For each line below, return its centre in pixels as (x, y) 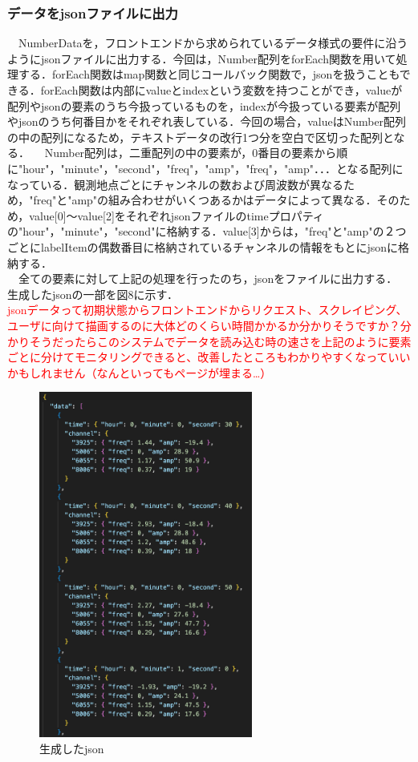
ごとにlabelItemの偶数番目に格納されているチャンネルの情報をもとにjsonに (203, 246)
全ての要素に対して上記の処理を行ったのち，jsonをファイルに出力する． (208, 278)
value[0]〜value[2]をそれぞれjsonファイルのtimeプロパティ (177, 215)
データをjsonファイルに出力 (93, 12)
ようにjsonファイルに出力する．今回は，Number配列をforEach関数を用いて (202, 58)
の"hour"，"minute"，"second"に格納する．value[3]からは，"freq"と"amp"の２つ (207, 231)
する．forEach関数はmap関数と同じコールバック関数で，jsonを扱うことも (209, 74)
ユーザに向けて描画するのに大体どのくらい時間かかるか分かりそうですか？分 (209, 325)
